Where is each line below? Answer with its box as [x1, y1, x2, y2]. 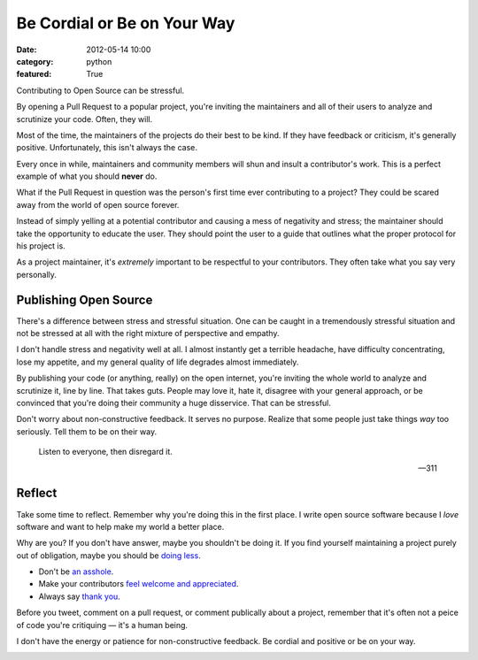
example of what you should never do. [16, 171, 158, 181]
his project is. [16, 241, 66, 251]
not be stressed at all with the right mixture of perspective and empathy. [16, 328, 280, 339]
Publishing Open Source [16, 292, 153, 307]
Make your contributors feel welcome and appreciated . [38, 579, 239, 589]
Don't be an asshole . [38, 566, 114, 577]
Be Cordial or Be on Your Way [16, 13, 235, 33]
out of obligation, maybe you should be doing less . [16, 549, 201, 561]
